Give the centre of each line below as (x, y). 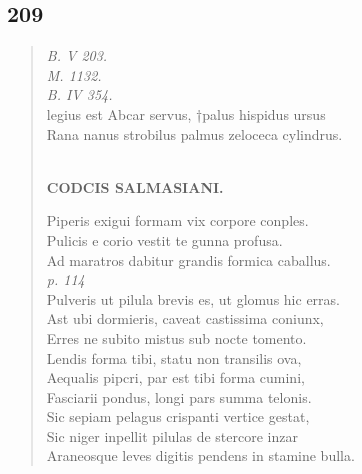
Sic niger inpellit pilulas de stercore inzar (172, 435)
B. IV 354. (79, 94)
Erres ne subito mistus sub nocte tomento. (176, 337)
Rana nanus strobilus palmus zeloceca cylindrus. (194, 133)
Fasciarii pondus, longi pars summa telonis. (179, 396)
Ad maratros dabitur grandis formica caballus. (188, 259)
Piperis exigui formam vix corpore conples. (177, 220)
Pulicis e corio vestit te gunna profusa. (164, 239)
